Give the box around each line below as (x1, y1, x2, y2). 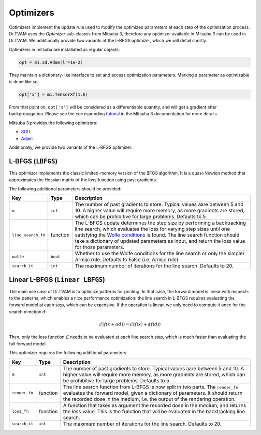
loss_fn (12, 409, 29, 414)
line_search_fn (12, 233, 45, 237)
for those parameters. (75, 244, 125, 250)
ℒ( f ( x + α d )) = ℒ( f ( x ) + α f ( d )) (99, 321, 161, 327)
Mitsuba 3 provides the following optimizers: (9, 120, 98, 125)
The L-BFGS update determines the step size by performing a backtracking (75, 219, 246, 226)
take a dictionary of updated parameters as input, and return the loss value (75, 238, 246, 245)
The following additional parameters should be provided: (9, 186, 122, 191)
